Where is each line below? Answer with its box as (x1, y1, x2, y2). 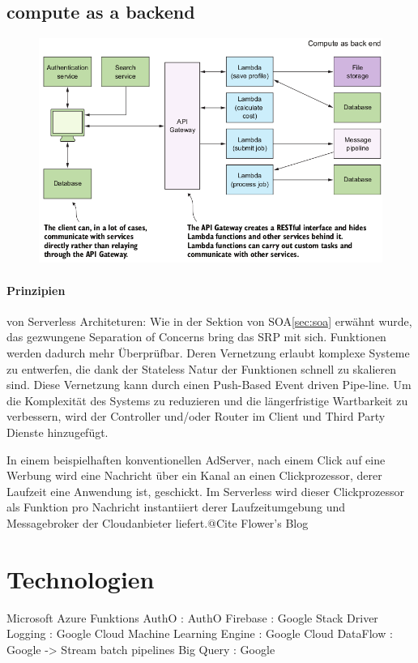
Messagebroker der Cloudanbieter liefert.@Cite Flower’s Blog (6, 515, 309, 531)
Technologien (6, 562, 155, 595)
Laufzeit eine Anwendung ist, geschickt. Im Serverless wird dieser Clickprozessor (6, 482, 404, 499)
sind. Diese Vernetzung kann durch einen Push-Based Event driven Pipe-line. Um (6, 376, 412, 393)
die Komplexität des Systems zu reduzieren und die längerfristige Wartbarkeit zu (6, 391, 408, 408)
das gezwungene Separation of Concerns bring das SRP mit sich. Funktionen (6, 328, 386, 345)
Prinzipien (6, 281, 66, 298)
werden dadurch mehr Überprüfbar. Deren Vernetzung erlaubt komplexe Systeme (6, 344, 410, 361)
